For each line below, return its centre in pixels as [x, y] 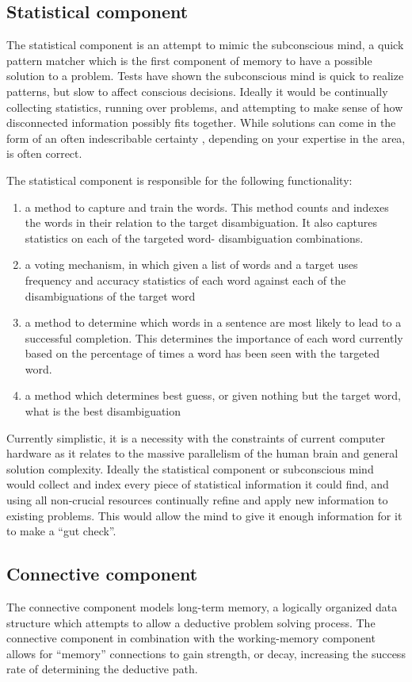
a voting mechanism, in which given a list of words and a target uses [191, 264]
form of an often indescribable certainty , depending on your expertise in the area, [206, 138]
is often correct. [44, 153]
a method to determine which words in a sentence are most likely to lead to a [213, 322]
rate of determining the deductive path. [102, 669]
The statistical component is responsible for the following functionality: [179, 180]
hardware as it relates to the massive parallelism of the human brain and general [202, 453]
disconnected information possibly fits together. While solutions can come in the [201, 123]
